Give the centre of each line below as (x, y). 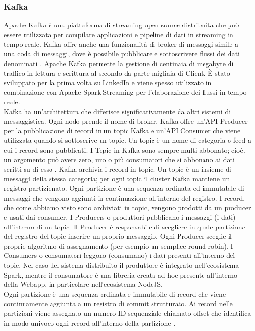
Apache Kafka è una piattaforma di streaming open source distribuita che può (122, 25)
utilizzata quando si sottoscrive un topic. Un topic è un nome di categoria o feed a (127, 140)
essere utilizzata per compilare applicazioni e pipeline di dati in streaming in (119, 34)
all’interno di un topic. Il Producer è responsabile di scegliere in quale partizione (125, 226)
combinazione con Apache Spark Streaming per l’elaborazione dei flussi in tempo (125, 92)
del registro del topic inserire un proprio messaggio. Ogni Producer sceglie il (118, 236)
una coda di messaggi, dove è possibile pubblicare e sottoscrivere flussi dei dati (122, 53)
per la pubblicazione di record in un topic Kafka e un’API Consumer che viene (122, 130)
